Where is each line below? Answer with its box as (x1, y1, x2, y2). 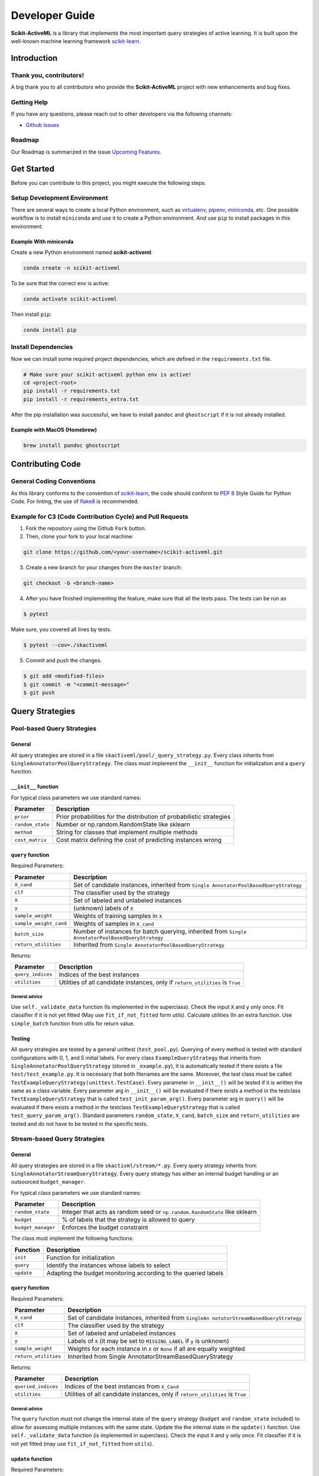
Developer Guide (11, 9, 95, 22)
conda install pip (23, 326, 77, 333)
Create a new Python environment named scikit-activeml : (11, 249, 153, 256)
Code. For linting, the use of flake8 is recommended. (11, 498, 139, 505)
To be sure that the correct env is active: (11, 279, 109, 286)
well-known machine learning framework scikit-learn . (11, 37, 141, 44)
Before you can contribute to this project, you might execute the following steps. (11, 179, 207, 186)
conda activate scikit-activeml (23, 295, 118, 302)
